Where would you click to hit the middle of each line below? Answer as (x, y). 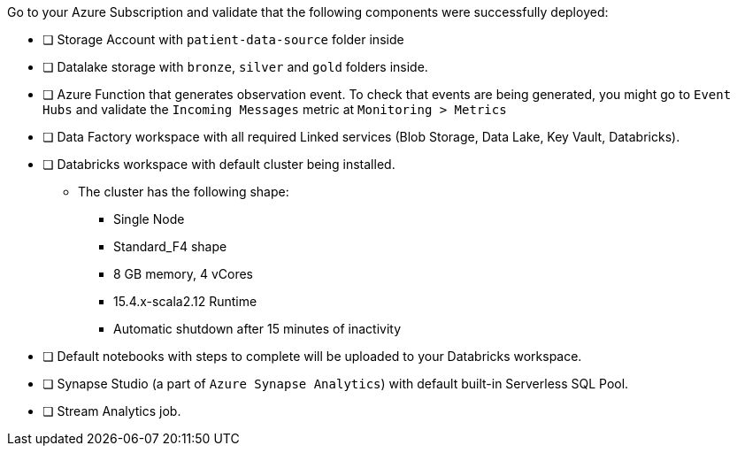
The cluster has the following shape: (184, 192)
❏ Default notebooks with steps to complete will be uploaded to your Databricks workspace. (312, 356)
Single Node (149, 219)
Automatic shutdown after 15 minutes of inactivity (257, 329)
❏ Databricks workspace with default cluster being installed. (219, 164)
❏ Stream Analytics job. (112, 411)
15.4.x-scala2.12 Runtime (185, 301)
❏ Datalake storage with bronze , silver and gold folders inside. (235, 67)
